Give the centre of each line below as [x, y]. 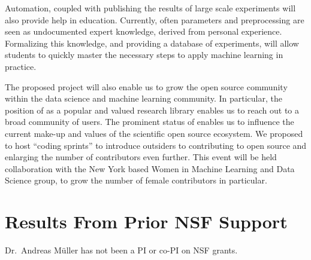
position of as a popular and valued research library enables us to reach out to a [152, 110]
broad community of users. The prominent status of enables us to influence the [150, 122]
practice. [21, 66]
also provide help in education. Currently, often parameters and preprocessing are [155, 19]
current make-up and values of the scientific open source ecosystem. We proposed [154, 133]
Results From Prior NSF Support [146, 221]
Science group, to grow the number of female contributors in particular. [136, 180]
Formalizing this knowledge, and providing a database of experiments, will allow [152, 43]
